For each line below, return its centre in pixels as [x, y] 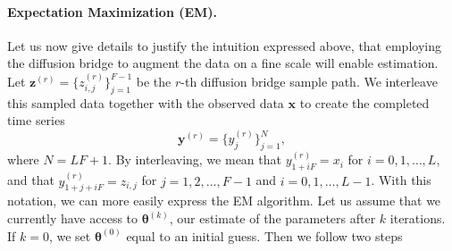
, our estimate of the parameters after [272, 218]
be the [154, 81]
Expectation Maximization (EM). [113, 11]
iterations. [418, 218]
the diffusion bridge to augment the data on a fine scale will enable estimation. [223, 63]
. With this [401, 180]
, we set [70, 235]
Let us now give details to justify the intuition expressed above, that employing [224, 45]
